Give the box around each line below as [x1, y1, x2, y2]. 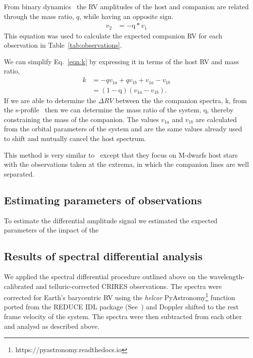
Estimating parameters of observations [4, 192, 202, 207]
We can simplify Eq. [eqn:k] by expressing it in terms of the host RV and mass [4, 56, 239, 66]
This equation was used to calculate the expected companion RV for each [4, 30, 222, 40]
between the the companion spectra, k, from [115, 95, 247, 105]
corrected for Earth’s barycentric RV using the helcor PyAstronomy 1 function [4, 291, 235, 302]
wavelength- [209, 271, 245, 281]
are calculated [196, 114, 237, 124]
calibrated [4, 281, 34, 291]
